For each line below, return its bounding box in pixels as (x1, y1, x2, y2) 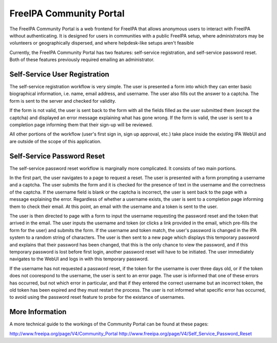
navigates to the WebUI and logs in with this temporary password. (9, 256, 149, 262)
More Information (9, 308, 67, 316)
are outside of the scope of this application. (9, 138, 102, 144)
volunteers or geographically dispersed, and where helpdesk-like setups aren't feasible (9, 40, 194, 46)
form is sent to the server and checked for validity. (9, 98, 116, 104)
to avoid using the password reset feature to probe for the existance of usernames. (9, 294, 185, 300)
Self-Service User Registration (9, 70, 110, 79)
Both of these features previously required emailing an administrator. (9, 56, 155, 63)
